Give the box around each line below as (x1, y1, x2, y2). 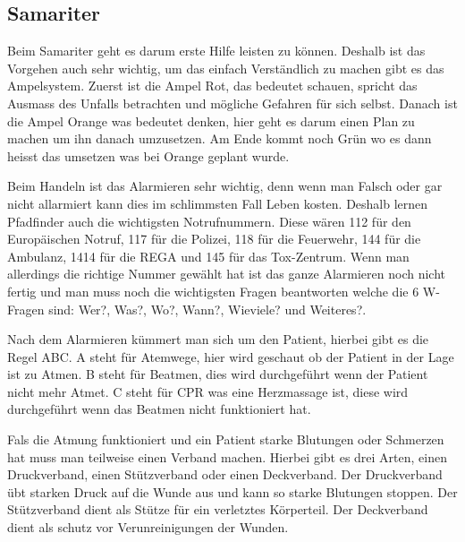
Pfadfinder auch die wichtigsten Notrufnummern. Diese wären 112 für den (7, 211, 411, 230)
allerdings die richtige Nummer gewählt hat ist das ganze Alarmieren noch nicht (7, 264, 446, 283)
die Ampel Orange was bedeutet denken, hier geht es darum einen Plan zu (7, 111, 415, 130)
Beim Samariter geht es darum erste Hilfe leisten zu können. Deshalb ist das (7, 41, 426, 60)
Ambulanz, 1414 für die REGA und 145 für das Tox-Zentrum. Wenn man (7, 246, 410, 265)
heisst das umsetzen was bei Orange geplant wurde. (7, 146, 290, 165)
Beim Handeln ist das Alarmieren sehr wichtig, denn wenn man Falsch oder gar (7, 176, 443, 195)
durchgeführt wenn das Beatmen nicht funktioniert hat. (7, 400, 311, 418)
